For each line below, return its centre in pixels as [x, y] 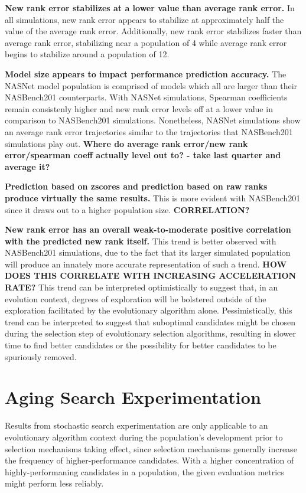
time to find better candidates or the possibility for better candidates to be [141, 345]
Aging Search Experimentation [133, 397]
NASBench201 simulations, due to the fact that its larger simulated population [148, 252]
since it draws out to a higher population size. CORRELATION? [127, 209]
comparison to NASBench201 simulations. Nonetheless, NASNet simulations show [153, 120]
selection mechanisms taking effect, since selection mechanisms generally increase [151, 448]
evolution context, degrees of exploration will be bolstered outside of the [136, 298]
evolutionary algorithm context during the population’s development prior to [144, 437]
